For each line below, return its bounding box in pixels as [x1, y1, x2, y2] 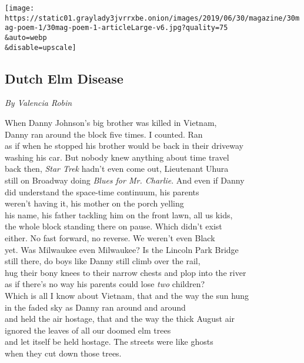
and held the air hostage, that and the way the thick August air [5, 312, 235, 325]
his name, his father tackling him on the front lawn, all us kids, [5, 208, 233, 221]
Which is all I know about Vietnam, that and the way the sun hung [5, 289, 249, 301]
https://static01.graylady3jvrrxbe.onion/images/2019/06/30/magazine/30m [5, 14, 300, 22]
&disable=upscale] [5, 43, 76, 52]
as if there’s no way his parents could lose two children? [5, 278, 205, 290]
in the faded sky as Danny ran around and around [5, 301, 186, 313]
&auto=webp [5, 33, 47, 42]
